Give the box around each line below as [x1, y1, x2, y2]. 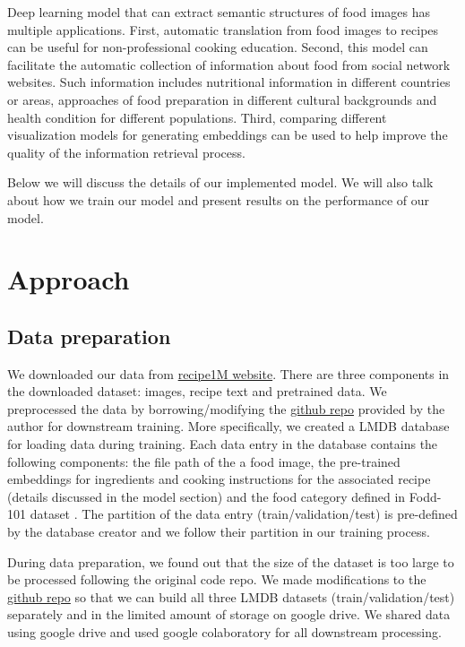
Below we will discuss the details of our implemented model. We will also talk [7, 173, 434, 192]
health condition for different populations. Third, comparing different [7, 108, 387, 126]
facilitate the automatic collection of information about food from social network [7, 55, 451, 73]
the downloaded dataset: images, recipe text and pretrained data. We [7, 382, 387, 401]
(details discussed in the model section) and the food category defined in [7, 487, 406, 505]
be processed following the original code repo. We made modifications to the [7, 570, 426, 589]
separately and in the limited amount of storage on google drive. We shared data [7, 605, 451, 624]
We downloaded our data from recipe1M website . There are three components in [7, 364, 450, 383]
